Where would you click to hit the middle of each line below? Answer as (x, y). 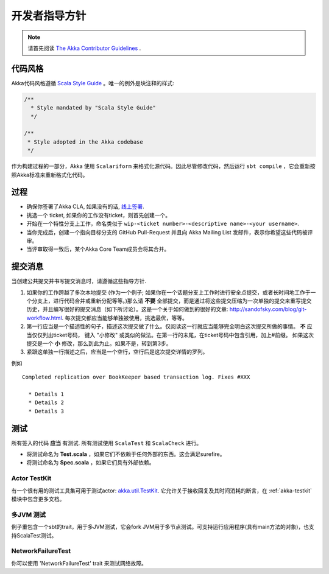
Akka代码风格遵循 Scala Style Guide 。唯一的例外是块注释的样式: (93, 83)
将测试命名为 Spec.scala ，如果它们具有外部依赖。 (90, 463)
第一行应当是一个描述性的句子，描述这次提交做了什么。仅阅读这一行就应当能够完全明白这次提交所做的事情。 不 (166, 326)
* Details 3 (46, 411)
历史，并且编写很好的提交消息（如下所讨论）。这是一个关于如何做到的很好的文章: (127, 309)
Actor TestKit (31, 478)
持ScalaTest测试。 (34, 535)
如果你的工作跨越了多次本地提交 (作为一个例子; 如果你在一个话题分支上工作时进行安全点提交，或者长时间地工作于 (168, 292)
